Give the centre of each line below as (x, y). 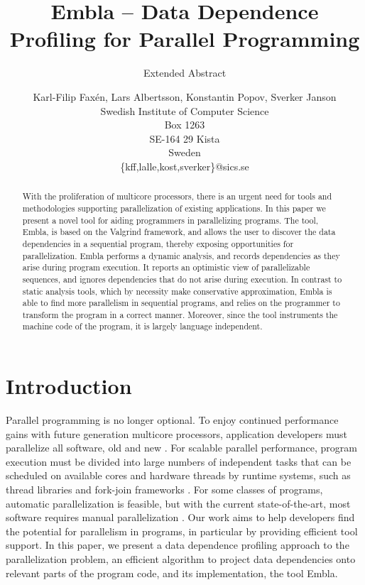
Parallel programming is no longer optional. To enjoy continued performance (172, 420)
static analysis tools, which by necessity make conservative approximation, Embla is (177, 291)
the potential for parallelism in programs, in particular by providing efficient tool (182, 531)
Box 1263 (185, 125)
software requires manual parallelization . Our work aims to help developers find (180, 517)
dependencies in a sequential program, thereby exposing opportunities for (158, 243)
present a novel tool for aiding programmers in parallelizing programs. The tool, (170, 220)
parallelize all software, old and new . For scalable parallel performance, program (181, 448)
